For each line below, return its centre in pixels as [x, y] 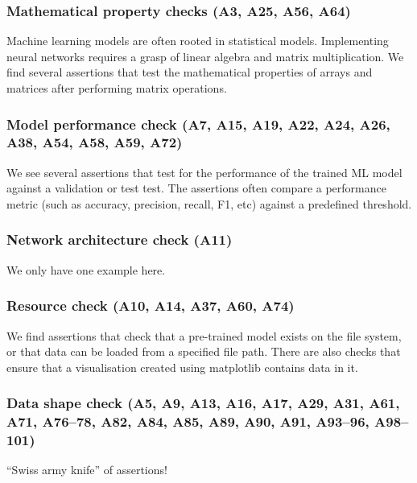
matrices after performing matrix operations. [117, 88]
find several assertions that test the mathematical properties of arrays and [190, 72]
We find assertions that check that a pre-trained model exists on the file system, [204, 335]
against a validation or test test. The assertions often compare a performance [196, 188]
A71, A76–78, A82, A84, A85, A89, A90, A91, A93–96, [188, 421]
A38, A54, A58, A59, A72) [95, 142]
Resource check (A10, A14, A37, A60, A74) [151, 305]
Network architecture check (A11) [120, 239]
